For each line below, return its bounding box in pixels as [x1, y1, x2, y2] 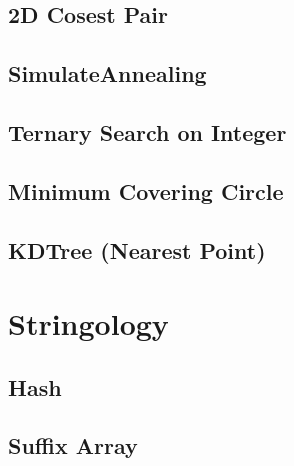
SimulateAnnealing [8, 58, 207, 89]
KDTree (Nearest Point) [8, 234, 266, 265]
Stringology [8, 303, 169, 344]
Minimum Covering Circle [8, 175, 284, 206]
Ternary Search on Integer [8, 116, 287, 147]
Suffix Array [8, 430, 138, 461]
